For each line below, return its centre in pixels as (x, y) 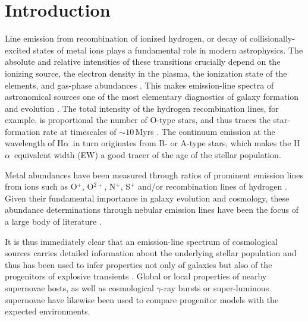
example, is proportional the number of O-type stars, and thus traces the (138, 120)
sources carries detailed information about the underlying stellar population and (151, 253)
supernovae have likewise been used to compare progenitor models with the (142, 299)
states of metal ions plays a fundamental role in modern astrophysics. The (168, 50)
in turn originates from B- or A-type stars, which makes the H (186, 143)
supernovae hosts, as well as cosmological (79, 288)
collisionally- (272, 38)
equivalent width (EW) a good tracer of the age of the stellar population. (147, 155)
